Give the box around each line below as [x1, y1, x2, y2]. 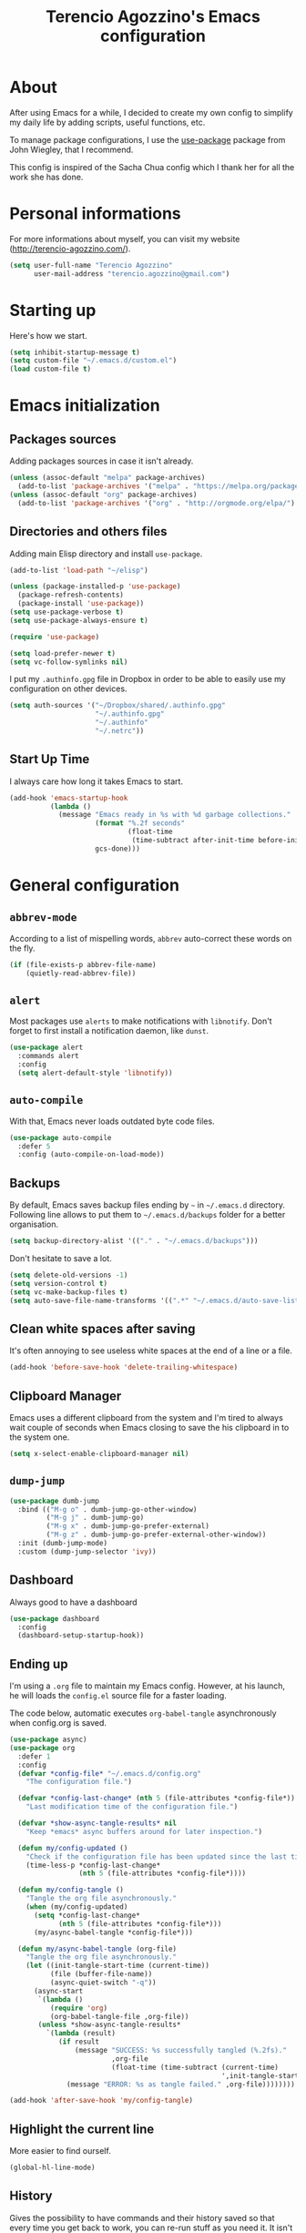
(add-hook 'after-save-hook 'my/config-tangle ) [9, 2096, 194, 2106]
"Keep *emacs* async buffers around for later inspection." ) [25, 1827, 262, 1836]
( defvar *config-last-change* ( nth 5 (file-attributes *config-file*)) [17, 1794, 296, 1803]
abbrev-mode [9, 911, 77, 924]
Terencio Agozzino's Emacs [45, 6, 261, 27]
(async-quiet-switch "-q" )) [49, 1978, 157, 1987]
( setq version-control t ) [9, 1279, 107, 1288]
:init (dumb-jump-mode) [17, 1539, 107, 1548]
